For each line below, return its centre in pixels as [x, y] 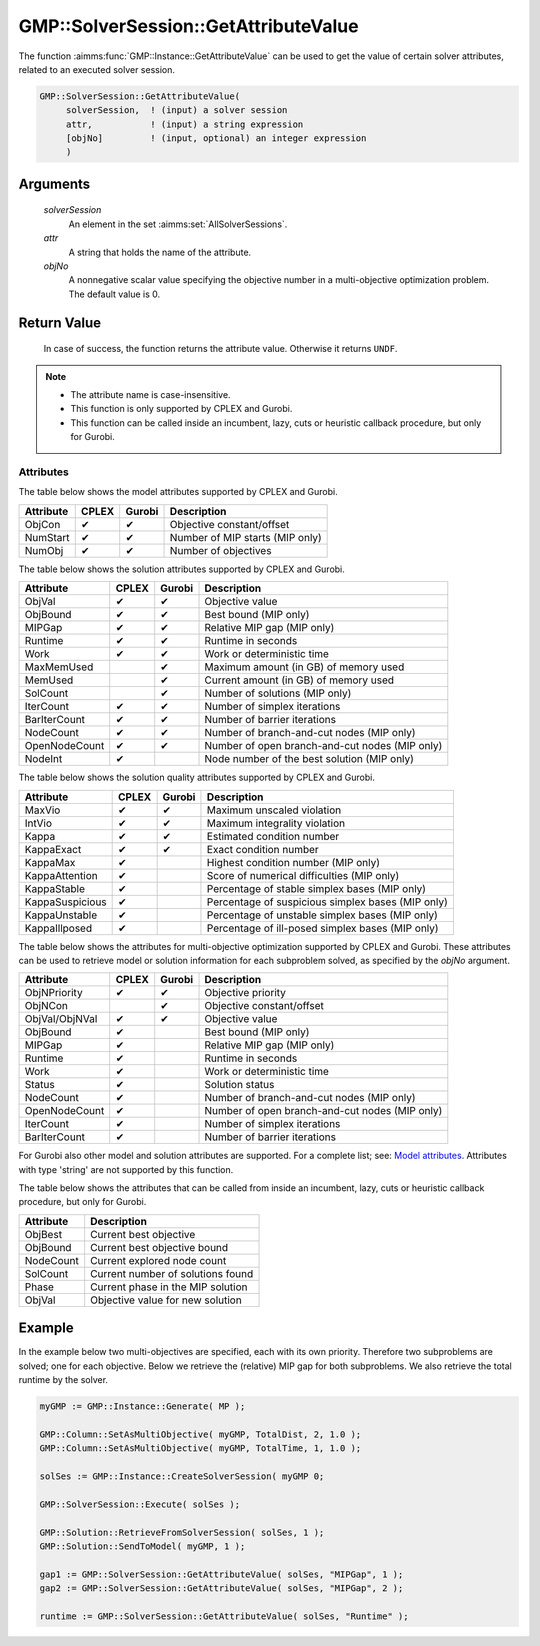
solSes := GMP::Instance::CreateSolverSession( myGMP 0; [182, 1476]
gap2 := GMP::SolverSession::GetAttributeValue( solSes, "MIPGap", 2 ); [221, 1588]
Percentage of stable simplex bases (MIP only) [316, 888]
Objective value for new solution [166, 1300]
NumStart [47, 537]
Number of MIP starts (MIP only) [245, 537]
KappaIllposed [58, 928]
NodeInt [43, 759]
